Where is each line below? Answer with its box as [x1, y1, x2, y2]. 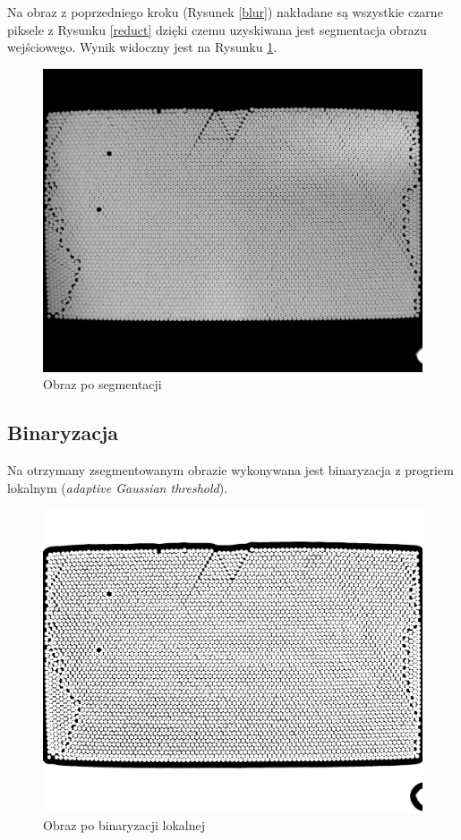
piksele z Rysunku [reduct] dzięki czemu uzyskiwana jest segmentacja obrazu [7, 20, 427, 38]
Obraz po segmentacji [43, 375, 162, 394]
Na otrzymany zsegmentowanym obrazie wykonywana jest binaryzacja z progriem [7, 461, 454, 479]
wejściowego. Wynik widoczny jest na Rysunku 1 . [7, 38, 277, 56]
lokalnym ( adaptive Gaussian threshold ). [7, 478, 228, 496]
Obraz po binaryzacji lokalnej [43, 816, 205, 835]
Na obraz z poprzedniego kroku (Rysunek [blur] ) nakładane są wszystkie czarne [7, 3, 443, 21]
